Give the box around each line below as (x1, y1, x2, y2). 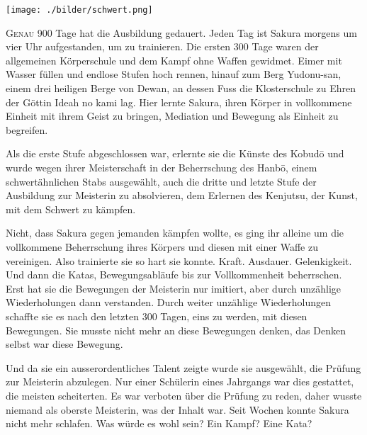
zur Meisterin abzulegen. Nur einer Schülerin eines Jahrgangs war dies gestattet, (6, 374, 354, 389)
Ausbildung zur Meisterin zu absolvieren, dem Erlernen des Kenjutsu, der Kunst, (6, 188, 358, 203)
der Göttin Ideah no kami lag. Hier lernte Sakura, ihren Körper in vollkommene (6, 94, 352, 109)
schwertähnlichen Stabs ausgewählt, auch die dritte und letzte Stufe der (6, 174, 317, 188)
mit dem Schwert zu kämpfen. (6, 201, 136, 216)
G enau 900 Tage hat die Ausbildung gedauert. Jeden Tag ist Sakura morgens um (6, 25, 357, 40)
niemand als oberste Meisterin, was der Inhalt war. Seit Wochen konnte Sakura (6, 402, 349, 417)
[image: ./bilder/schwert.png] (6, 5, 153, 15)
